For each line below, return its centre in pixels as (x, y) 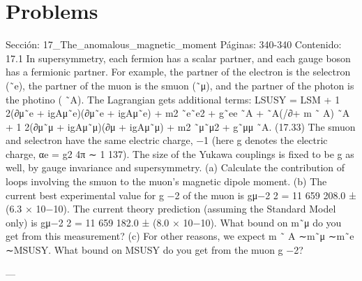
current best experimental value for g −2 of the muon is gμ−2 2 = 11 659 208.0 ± (181, 195)
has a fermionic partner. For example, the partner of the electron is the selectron (178, 72)
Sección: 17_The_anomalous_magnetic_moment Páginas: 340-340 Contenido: (174, 44)
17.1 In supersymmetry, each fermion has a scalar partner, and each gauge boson (178, 58)
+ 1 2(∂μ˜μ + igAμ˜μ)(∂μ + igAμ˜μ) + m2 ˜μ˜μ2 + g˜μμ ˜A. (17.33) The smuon (181, 126)
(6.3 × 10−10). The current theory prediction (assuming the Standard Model (171, 209)
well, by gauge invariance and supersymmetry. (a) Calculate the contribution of (175, 167)
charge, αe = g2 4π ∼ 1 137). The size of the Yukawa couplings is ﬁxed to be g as (180, 153)
